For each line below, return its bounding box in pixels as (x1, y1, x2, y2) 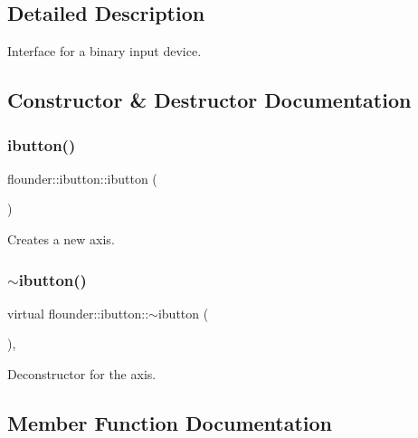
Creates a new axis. (7, 229, 115, 248)
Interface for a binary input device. (7, 42, 202, 61)
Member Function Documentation (7, 408, 333, 436)
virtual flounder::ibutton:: (7, 303, 149, 322)
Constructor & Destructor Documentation (7, 86, 412, 114)
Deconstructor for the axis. (7, 364, 157, 383)
